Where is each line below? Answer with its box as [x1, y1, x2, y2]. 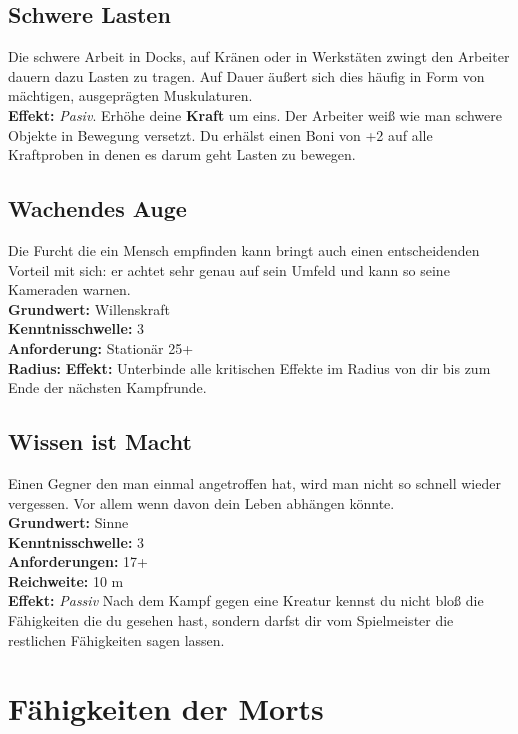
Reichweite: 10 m [8, 570, 124, 591]
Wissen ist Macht [8, 426, 192, 457]
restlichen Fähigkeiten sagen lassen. [8, 629, 225, 650]
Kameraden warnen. [8, 279, 131, 300]
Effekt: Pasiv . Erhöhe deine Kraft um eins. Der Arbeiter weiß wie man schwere [8, 104, 502, 125]
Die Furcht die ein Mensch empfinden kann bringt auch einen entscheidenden [8, 239, 480, 260]
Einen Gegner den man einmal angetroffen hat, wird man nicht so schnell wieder [8, 472, 501, 493]
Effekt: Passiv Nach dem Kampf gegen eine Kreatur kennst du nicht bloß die [8, 590, 484, 611]
